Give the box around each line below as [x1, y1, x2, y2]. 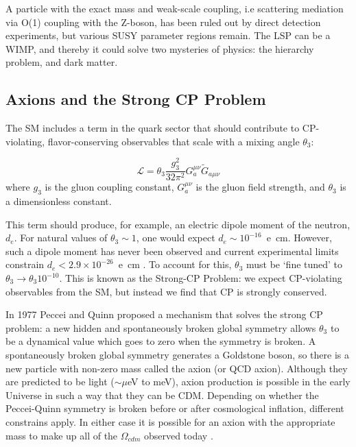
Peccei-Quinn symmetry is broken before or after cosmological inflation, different [5, 401, 344, 415]
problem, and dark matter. [5, 55, 118, 69]
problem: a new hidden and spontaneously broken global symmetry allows [5, 320, 316, 335]
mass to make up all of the [5, 428, 118, 442]
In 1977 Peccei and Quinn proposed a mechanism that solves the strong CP [5, 307, 323, 322]
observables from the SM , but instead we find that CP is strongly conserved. [5, 284, 327, 298]
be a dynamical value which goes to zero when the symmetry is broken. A [5, 334, 316, 348]
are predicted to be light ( [5, 374, 115, 389]
